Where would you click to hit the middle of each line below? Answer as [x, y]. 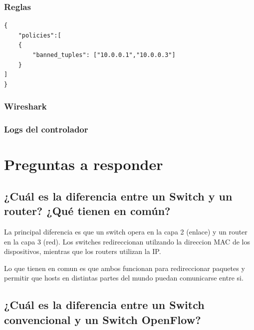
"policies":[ [40, 35]
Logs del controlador [46, 129]
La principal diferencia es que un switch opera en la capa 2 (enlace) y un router [126, 232]
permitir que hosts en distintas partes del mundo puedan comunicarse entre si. [124, 278]
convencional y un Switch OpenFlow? [103, 319]
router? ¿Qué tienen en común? [87, 211]
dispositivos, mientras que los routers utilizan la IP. [83, 251]
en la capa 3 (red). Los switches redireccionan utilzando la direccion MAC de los [127, 241]
